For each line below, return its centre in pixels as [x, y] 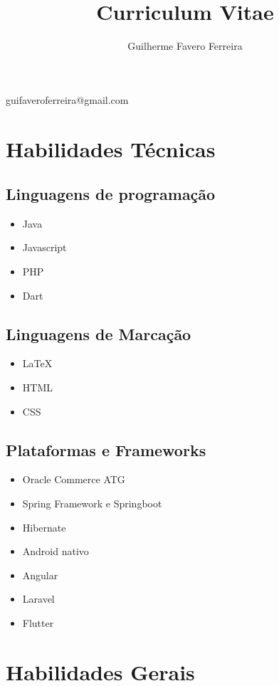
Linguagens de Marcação [99, 333]
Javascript [44, 247]
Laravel [38, 599]
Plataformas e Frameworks [106, 449]
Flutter [38, 623]
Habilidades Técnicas [111, 148]
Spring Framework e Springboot [92, 503]
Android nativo [56, 551]
